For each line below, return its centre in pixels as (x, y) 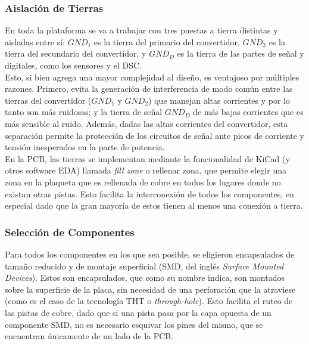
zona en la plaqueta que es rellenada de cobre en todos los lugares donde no (143, 182)
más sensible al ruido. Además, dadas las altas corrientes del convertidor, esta (146, 123)
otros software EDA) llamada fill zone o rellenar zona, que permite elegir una (146, 170)
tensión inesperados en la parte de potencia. (85, 147)
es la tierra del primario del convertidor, (167, 41)
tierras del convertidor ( (48, 100)
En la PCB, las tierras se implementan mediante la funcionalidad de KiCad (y (147, 158)
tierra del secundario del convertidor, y (76, 53)
